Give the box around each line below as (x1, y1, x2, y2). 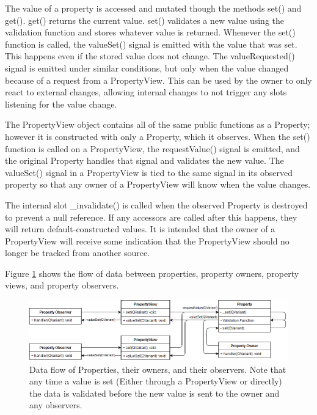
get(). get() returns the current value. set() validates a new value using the (5, 13, 284, 26)
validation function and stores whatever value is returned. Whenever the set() (5, 26, 296, 39)
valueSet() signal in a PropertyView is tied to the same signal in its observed (5, 166, 293, 178)
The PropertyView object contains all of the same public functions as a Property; (5, 118, 310, 131)
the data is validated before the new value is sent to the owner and (29, 386, 280, 399)
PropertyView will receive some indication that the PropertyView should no (5, 234, 290, 247)
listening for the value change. (5, 97, 117, 110)
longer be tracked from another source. (5, 246, 150, 259)
